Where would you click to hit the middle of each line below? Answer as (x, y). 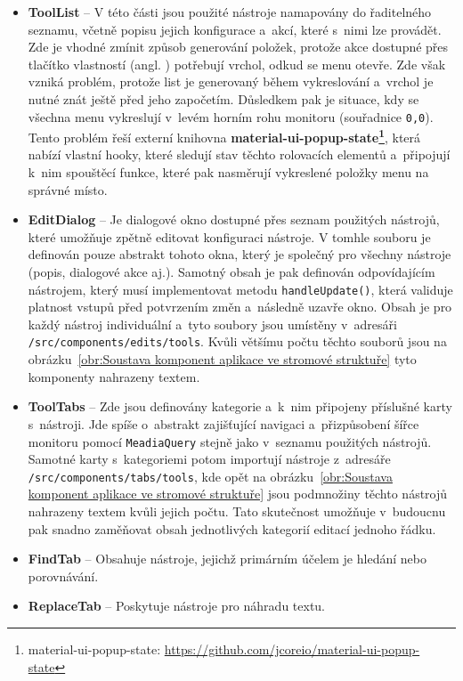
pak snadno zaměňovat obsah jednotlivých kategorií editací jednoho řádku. (232, 528)
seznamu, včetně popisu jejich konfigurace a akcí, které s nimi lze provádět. (235, 29)
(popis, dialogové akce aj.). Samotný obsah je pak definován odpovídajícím (231, 272)
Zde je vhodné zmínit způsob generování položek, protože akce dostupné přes (238, 47)
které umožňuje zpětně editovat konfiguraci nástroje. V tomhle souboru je (229, 236)
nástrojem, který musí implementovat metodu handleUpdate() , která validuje (240, 289)
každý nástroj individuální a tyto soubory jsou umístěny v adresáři (212, 324)
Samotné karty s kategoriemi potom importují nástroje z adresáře (209, 459)
